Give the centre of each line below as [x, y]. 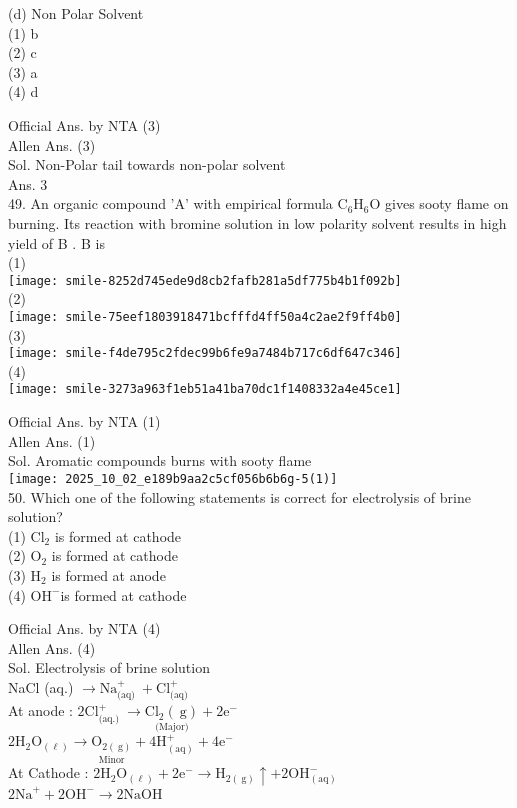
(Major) [172, 727]
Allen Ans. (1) [52, 440]
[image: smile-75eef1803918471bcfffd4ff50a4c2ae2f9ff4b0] [205, 316]
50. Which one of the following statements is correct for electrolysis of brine [239, 496]
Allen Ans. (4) [52, 647]
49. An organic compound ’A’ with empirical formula [170, 203]
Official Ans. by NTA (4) [84, 628]
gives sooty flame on [447, 203]
